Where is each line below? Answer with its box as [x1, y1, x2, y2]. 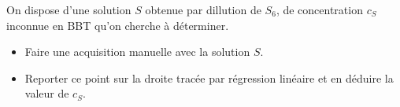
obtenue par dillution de [145, 2, 261, 17]
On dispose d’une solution [6, 2, 131, 17]
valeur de [24, 85, 69, 101]
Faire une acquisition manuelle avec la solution [24, 43, 250, 60]
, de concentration [276, 2, 363, 17]
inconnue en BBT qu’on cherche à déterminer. [6, 17, 229, 33]
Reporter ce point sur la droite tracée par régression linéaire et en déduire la [24, 69, 394, 86]
